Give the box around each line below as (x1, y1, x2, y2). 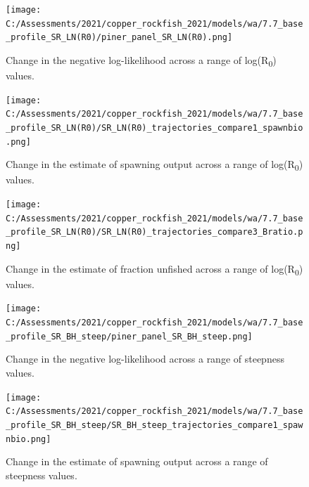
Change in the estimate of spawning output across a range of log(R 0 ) (6, 157, 303, 174)
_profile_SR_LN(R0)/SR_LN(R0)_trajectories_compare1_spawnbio (6, 123, 303, 133)
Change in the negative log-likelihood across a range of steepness (6, 351, 284, 366)
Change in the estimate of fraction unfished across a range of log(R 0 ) (6, 261, 303, 278)
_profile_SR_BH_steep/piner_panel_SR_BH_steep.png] (6, 331, 253, 342)
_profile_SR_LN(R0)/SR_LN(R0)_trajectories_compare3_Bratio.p (6, 227, 303, 238)
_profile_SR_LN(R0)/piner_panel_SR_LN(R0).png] (6, 32, 233, 43)
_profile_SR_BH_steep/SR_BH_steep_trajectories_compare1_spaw (6, 420, 303, 430)
